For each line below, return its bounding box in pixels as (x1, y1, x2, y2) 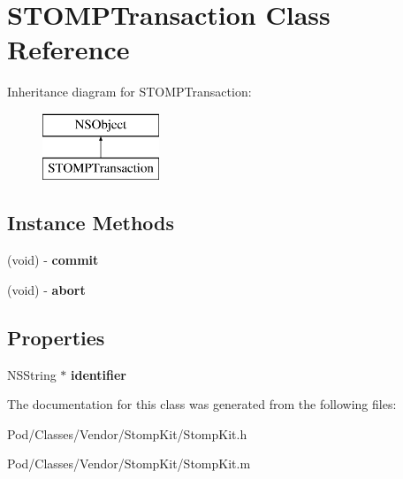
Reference (7, 31, 130, 67)
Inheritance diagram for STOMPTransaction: (7, 82, 252, 101)
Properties (7, 323, 105, 351)
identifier (71, 365, 126, 383)
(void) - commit (7, 251, 99, 269)
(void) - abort (7, 280, 86, 298)
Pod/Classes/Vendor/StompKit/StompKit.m (7, 454, 251, 473)
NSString (7, 365, 57, 383)
